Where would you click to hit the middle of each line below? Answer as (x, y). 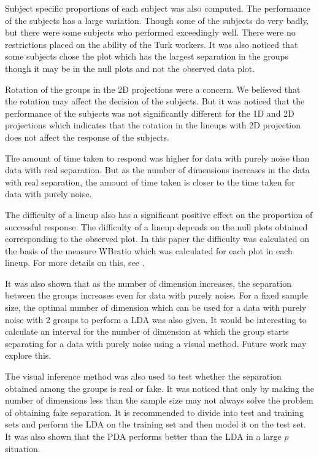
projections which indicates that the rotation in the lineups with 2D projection (153, 125)
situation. (23, 448)
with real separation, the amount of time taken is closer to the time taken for (150, 182)
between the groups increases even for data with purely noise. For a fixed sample (156, 295)
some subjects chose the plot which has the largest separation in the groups (147, 56)
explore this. (28, 355)
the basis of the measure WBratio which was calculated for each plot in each (149, 250)
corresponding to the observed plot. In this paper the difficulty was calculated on (157, 239)
